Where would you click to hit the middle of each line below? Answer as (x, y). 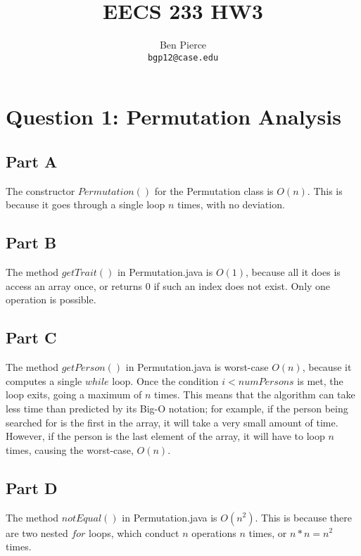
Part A (32, 161)
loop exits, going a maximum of (74, 394)
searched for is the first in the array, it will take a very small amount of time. (172, 422)
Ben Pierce (183, 45)
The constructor (40, 190)
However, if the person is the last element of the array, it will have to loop (165, 436)
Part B (31, 242)
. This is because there (304, 517)
